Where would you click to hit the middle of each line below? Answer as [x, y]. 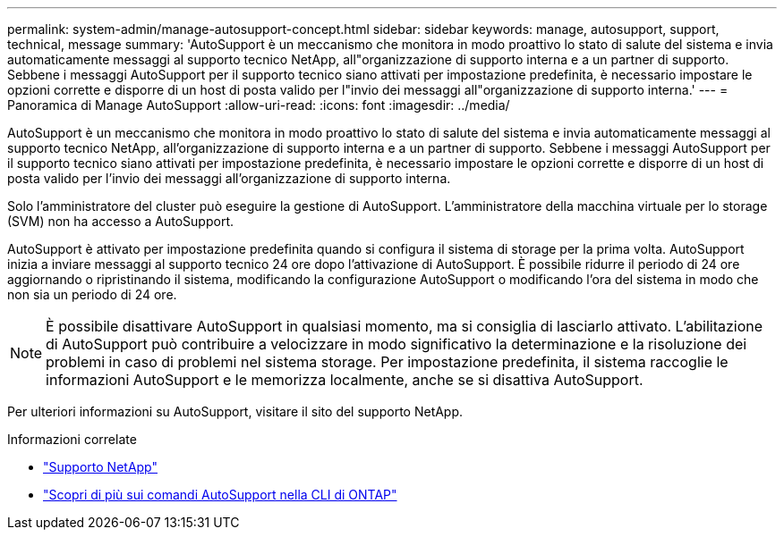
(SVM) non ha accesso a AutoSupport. [120, 221]
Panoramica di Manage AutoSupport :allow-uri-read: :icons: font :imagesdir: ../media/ [259, 105]
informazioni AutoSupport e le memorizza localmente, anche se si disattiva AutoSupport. [345, 380]
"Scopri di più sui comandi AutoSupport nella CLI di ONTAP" [220, 495]
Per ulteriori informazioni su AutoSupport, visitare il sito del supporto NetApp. [235, 411]
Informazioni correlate [72, 439]
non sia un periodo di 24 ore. [92, 294]
